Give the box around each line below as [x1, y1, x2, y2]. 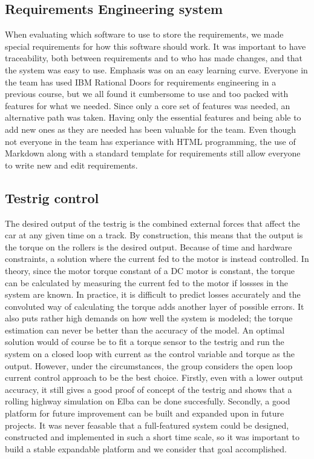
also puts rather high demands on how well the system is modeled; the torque [5, 312, 293, 324]
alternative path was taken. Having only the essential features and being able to [5, 111, 301, 124]
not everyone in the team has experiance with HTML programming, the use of [5, 135, 296, 147]
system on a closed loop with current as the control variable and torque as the [5, 347, 295, 360]
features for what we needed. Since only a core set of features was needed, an [5, 99, 290, 112]
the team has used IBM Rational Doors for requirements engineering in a [5, 75, 276, 88]
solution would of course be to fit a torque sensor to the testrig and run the [5, 335, 284, 348]
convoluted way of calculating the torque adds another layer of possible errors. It [5, 300, 304, 312]
